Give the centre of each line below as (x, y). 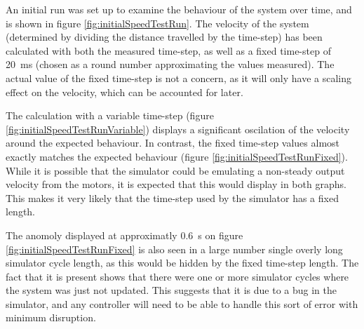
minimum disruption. (51, 317)
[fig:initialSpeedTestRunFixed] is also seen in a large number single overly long (174, 249)
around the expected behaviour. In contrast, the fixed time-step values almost (173, 143)
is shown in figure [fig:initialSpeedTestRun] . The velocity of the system (157, 23)
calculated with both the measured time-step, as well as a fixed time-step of (168, 50)
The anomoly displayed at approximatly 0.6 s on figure (124, 235)
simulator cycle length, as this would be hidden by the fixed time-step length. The (182, 263)
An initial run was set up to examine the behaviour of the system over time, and (179, 9)
